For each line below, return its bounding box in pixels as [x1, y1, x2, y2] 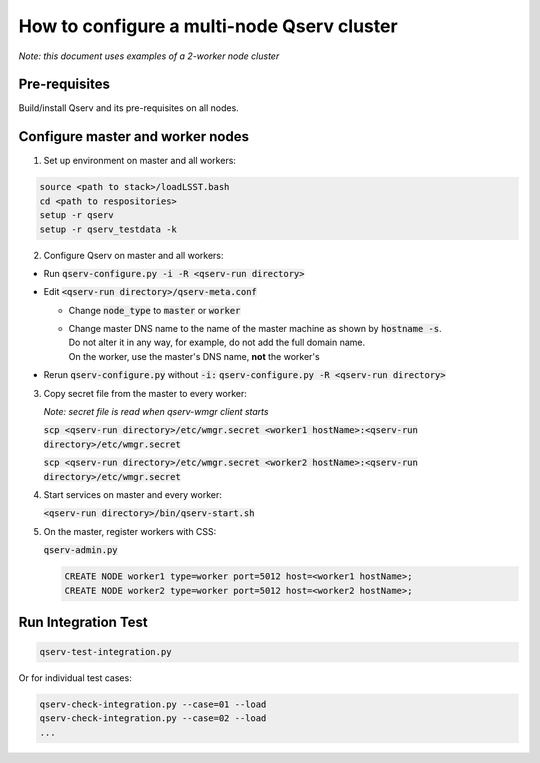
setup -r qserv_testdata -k [39, 223, 177, 235]
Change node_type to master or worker [68, 304, 241, 316]
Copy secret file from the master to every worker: [43, 387, 247, 399]
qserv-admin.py [43, 545, 119, 556]
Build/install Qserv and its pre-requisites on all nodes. [18, 102, 239, 114]
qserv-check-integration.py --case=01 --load [39, 699, 267, 710]
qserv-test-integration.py [39, 646, 172, 658]
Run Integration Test [18, 613, 149, 630]
